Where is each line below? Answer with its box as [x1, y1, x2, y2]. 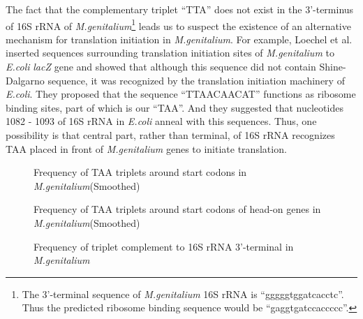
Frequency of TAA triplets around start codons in [34, 165, 247, 179]
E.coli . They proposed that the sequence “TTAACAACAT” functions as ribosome [6, 87, 356, 101]
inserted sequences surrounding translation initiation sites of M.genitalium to [6, 45, 334, 60]
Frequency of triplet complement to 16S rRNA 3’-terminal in [34, 239, 294, 253]
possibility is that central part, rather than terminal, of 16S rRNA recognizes [6, 128, 335, 142]
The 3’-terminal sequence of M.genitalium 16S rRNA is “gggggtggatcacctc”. [22, 286, 344, 301]
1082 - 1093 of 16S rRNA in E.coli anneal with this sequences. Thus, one [6, 114, 317, 128]
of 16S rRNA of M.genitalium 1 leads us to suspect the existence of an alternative [6, 16, 351, 33]
